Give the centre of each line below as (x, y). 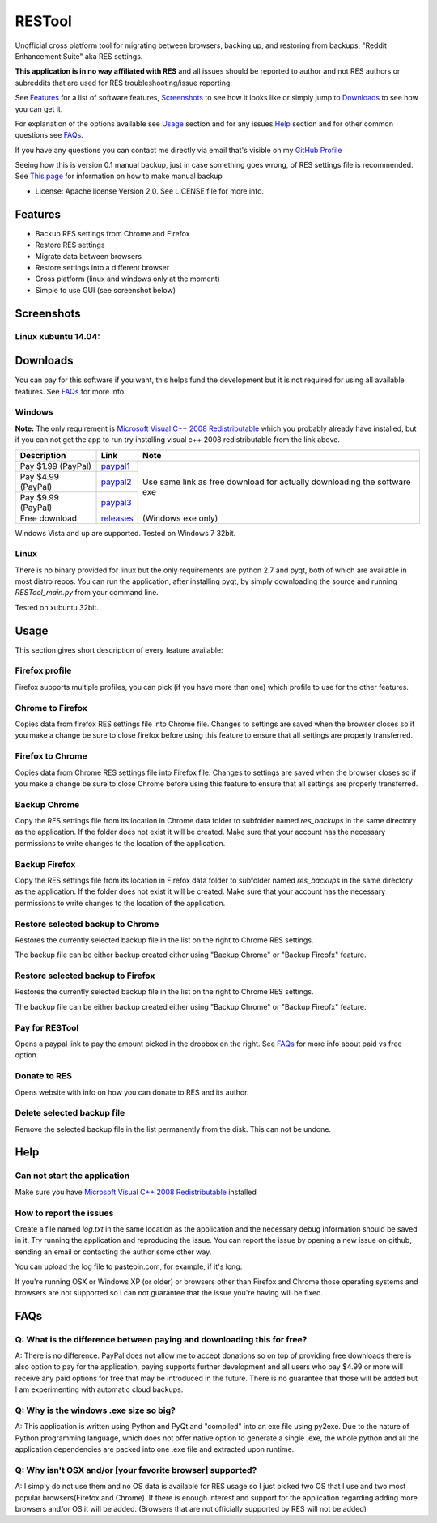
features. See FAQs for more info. (70, 391)
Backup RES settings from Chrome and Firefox (112, 233)
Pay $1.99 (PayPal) (56, 466)
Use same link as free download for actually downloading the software (277, 482)
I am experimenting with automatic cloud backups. (99, 1389)
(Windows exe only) (180, 518)
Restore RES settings (70, 245)
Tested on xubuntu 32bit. (57, 607)
